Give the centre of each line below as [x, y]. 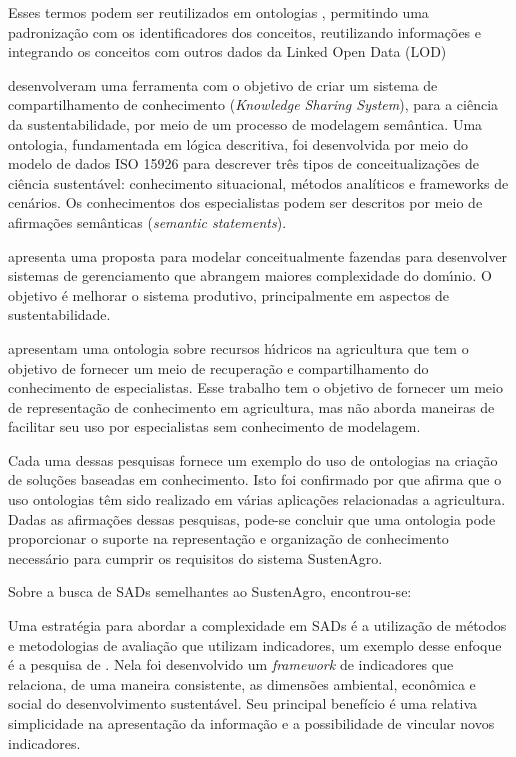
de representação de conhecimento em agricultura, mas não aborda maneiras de [251, 406]
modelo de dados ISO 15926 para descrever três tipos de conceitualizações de [244, 163]
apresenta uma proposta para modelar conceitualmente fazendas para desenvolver [258, 255]
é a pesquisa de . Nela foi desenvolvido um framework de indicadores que [231, 664]
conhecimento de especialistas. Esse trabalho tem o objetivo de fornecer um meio [255, 387]
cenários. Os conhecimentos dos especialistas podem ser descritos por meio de [245, 202]
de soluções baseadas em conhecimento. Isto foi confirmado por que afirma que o [255, 479]
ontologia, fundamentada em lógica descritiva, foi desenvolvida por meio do [238, 143]
